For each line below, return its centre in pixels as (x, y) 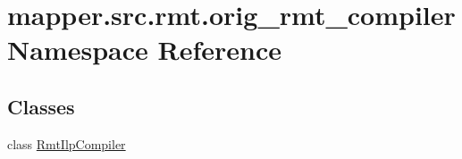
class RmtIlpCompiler (67, 143)
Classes (41, 106)
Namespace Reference (144, 50)
